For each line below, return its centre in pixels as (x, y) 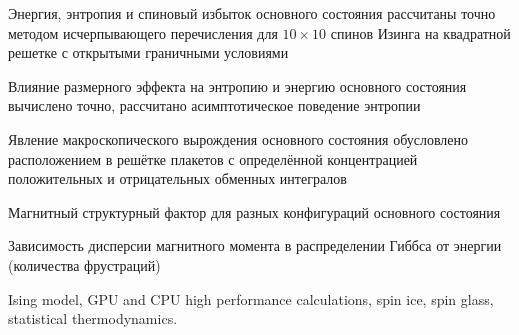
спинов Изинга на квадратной (420, 32)
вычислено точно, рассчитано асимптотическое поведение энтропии (214, 105)
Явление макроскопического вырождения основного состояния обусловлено (238, 138)
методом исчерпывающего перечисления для (143, 32)
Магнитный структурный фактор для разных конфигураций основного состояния (254, 211)
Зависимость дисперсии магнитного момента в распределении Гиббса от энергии (255, 245)
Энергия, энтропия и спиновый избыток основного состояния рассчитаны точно (252, 13)
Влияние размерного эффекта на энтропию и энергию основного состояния (237, 85)
